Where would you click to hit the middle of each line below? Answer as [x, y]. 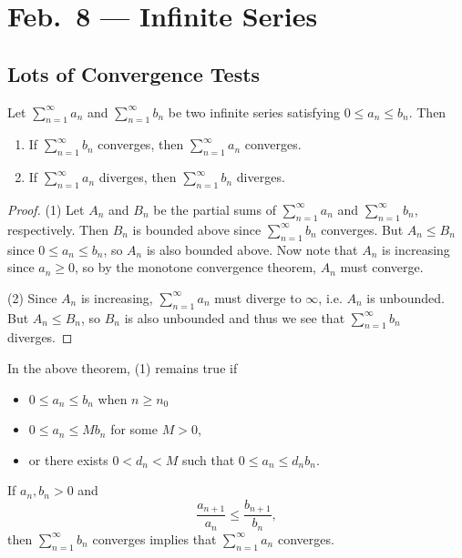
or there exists [68, 459]
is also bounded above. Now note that [252, 249]
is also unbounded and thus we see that [235, 317]
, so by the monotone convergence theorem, [195, 267]
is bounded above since [197, 229]
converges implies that [154, 538]
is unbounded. [406, 297]
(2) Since [32, 297]
